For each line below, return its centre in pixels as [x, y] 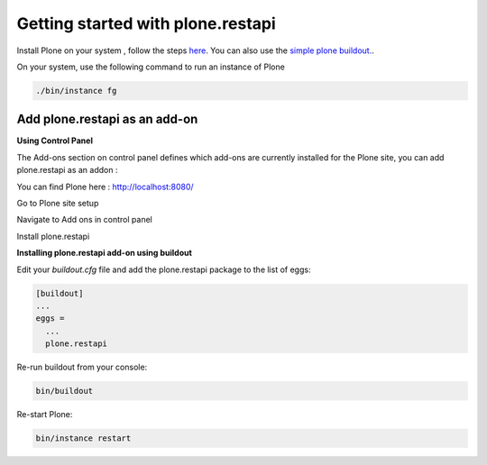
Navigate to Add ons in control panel [84, 220]
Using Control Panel [55, 141]
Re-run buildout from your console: [82, 367]
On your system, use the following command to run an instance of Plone [151, 67]
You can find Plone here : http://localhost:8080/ [105, 187]
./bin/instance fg [76, 91]
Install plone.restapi [53, 236]
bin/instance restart [83, 438]
